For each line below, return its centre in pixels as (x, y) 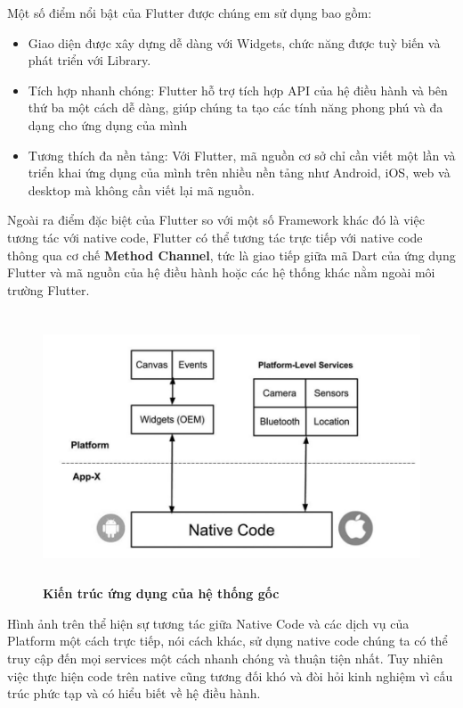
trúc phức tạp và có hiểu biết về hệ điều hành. (134, 693)
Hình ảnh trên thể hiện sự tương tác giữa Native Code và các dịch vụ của (208, 623)
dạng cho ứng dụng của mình (108, 124)
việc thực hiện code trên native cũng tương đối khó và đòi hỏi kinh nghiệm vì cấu (230, 675)
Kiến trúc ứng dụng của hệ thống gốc (161, 593)
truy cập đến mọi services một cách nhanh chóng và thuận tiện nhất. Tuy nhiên (225, 659)
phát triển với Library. (89, 60)
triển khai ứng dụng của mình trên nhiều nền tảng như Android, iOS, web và (239, 173)
